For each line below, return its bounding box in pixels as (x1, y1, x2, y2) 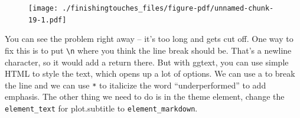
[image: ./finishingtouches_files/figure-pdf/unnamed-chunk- (28, 4, 274, 12)
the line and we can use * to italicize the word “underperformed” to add (5, 78, 266, 91)
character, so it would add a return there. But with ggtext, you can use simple (5, 55, 289, 68)
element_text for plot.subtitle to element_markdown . (5, 102, 198, 114)
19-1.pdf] (28, 15, 67, 24)
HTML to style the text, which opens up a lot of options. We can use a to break (5, 67, 295, 80)
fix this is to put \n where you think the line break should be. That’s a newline (5, 44, 292, 56)
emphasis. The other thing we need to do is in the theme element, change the (5, 90, 285, 103)
